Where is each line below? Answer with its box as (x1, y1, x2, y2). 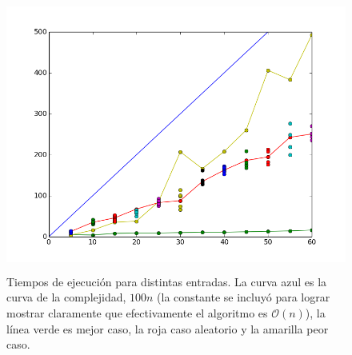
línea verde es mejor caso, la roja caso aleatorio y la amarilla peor (6, 320, 329, 337)
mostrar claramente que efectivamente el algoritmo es (6, 304, 268, 321)
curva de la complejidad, (6, 289, 126, 305)
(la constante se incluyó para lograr (157, 289, 330, 305)
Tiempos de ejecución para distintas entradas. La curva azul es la (6, 273, 327, 289)
